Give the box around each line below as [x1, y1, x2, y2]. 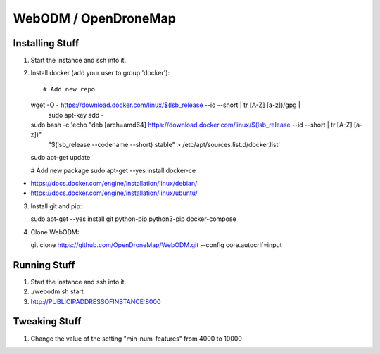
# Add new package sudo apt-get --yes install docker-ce [30, 166, 196, 175]
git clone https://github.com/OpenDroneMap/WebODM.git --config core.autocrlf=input [30, 240, 282, 249]
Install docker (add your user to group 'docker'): [30, 69, 170, 77]
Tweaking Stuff [13, 315, 82, 327]
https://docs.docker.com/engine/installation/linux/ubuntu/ [30, 189, 198, 197]
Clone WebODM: [30, 227, 80, 236]
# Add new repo [43, 85, 96, 93]
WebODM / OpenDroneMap [13, 11, 176, 26]
